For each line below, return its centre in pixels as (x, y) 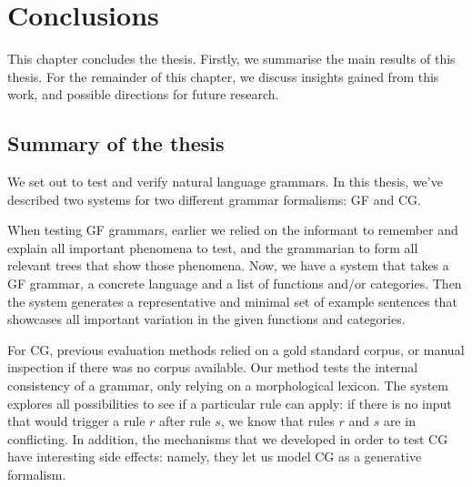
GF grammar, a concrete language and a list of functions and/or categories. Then (235, 284)
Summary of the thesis (116, 143)
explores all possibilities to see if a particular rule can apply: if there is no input (230, 403)
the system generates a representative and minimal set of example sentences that (232, 301)
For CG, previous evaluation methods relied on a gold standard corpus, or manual (236, 349)
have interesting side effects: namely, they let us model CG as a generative (215, 457)
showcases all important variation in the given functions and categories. (206, 319)
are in (399, 421)
